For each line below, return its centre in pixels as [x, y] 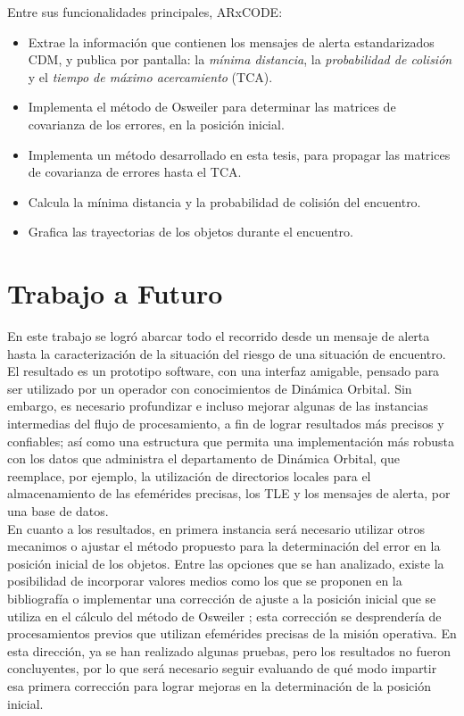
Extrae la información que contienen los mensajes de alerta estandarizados [231, 42]
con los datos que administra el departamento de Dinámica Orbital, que [203, 458]
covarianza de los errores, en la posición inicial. [156, 124]
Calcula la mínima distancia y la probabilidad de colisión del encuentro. [224, 201]
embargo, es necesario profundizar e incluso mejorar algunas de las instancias [218, 406]
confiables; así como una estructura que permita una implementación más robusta [231, 441]
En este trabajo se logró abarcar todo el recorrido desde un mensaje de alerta [219, 336]
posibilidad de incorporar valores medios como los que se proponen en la [205, 581]
